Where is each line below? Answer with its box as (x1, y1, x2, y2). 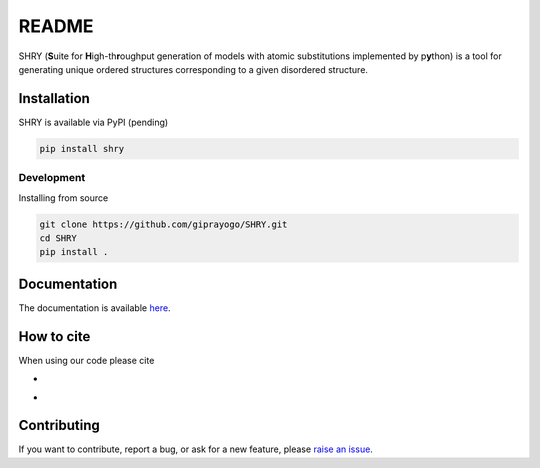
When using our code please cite (18, 354, 155, 366)
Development (18, 171, 86, 185)
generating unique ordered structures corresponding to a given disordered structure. (18, 63, 369, 75)
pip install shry (39, 143, 125, 154)
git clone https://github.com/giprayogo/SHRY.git (39, 218, 288, 230)
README (18, 15, 94, 37)
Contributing (18, 417, 100, 434)
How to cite (18, 328, 91, 345)
